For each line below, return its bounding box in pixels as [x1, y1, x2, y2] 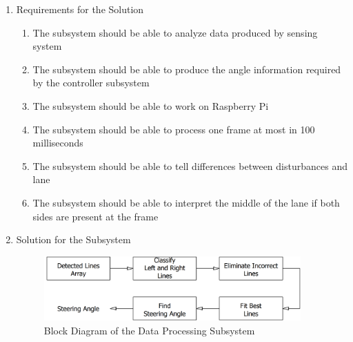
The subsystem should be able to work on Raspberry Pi [32, 98, 269, 113]
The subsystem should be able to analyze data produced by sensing [32, 25, 318, 39]
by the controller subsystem [32, 75, 150, 90]
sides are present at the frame [32, 209, 159, 223]
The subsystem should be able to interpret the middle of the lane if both [32, 195, 340, 209]
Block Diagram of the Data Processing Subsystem [43, 323, 255, 337]
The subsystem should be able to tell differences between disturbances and [32, 158, 347, 173]
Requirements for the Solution [16, 2, 144, 16]
